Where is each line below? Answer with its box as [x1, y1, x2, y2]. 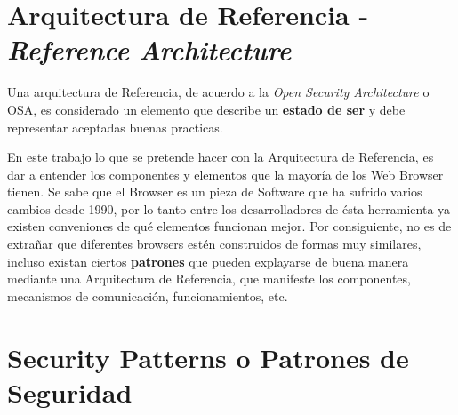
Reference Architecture [7, 31, 292, 68]
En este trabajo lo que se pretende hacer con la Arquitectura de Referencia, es [7, 148, 434, 166]
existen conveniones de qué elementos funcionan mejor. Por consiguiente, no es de [7, 217, 452, 235]
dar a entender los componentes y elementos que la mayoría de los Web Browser [7, 164, 444, 183]
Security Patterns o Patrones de [7, 339, 409, 375]
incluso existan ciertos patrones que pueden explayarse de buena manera [7, 251, 409, 270]
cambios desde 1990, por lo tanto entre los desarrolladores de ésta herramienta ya [7, 199, 451, 218]
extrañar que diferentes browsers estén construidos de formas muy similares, [7, 235, 422, 253]
